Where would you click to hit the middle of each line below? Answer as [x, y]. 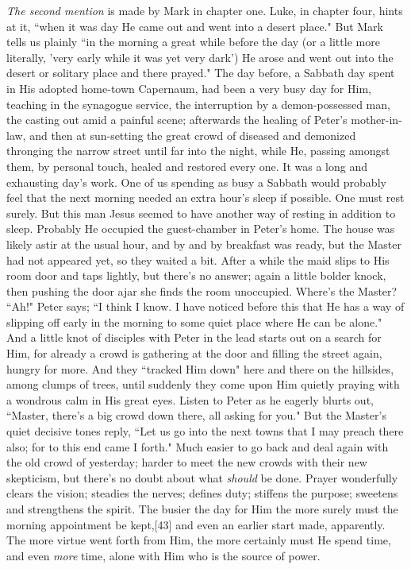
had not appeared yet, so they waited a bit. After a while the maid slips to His [198, 259]
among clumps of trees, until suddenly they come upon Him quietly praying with [203, 384]
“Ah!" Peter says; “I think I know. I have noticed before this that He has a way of [205, 306]
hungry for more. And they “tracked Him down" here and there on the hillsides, [200, 368]
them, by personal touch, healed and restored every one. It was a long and [187, 166]
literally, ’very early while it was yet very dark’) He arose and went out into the [200, 57]
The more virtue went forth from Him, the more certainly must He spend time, [199, 540]
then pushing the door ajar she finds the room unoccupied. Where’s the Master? [202, 290]
